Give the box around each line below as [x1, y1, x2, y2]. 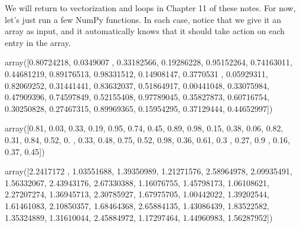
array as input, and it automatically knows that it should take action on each [5, 25, 285, 37]
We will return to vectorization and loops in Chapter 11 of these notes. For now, [5, 2, 296, 14]
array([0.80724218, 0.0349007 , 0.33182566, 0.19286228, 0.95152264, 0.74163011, [5, 56, 292, 68]
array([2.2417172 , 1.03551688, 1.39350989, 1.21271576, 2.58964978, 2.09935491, [5, 165, 292, 177]
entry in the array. [5, 36, 71, 48]
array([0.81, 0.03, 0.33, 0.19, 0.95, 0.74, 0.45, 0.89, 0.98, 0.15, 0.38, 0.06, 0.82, [5, 122, 283, 134]
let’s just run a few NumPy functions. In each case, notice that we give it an [5, 13, 281, 25]
